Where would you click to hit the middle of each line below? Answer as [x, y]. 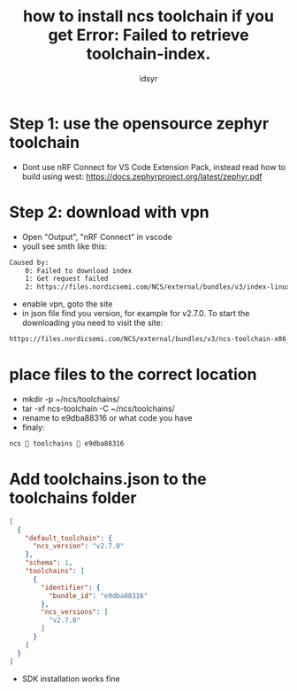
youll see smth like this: [65, 246]
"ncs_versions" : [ [75, 612]
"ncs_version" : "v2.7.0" [78, 547]
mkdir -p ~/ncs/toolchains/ [71, 399]
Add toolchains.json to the [108, 479]
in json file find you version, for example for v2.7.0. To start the [136, 314]
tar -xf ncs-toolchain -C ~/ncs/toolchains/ [98, 408]
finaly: [33, 427]
